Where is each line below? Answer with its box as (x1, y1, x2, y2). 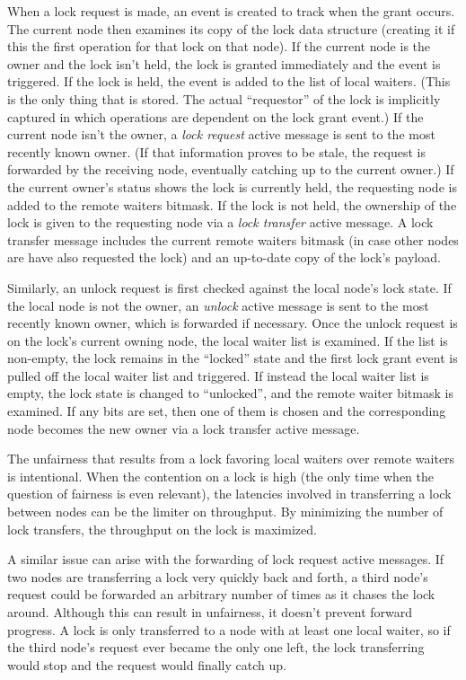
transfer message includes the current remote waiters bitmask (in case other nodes (7, 230, 459, 249)
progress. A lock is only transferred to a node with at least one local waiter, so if (7, 620, 451, 639)
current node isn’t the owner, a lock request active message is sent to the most (7, 125, 435, 144)
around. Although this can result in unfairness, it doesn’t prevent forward (7, 603, 413, 621)
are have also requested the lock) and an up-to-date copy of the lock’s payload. (7, 248, 441, 267)
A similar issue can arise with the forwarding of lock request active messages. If (7, 550, 444, 569)
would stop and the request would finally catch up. (7, 655, 286, 674)
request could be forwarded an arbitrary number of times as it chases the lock (7, 585, 435, 604)
